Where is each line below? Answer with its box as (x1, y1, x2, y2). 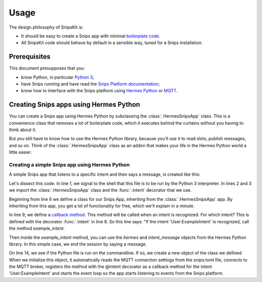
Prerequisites (9, 52, 50, 61)
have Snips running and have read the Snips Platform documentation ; (21, 81, 160, 87)
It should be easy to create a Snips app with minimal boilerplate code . (21, 33, 160, 39)
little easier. (9, 149, 32, 155)
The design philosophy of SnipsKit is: (9, 24, 83, 30)
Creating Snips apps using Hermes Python (9, 100, 140, 109)
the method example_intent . (9, 226, 65, 232)
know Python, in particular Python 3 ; (21, 74, 94, 80)
